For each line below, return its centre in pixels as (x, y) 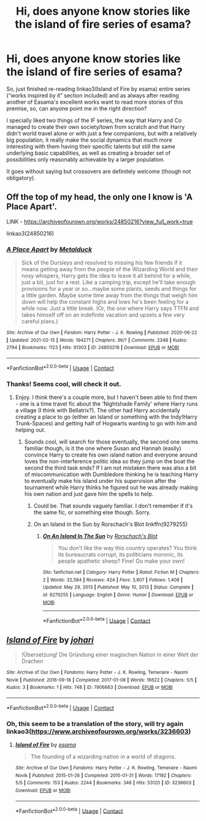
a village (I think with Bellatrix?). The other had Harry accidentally (98, 410)
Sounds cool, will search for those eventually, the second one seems (111, 441)
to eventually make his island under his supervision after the (100, 480)
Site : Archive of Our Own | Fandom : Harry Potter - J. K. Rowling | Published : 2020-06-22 (102, 333)
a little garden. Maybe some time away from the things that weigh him (109, 295)
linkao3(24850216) (30, 233)
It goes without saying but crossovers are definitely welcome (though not (99, 171)
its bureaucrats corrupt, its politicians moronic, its (120, 554)
